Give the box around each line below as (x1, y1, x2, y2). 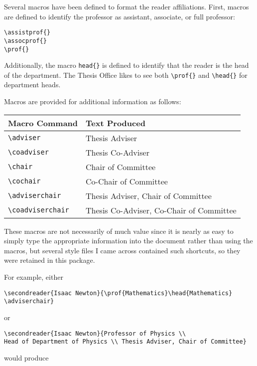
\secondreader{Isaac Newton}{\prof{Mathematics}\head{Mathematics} (4, 289, 233, 297)
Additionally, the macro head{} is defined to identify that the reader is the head (4, 60, 249, 70)
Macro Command (8, 117, 78, 129)
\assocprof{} (4, 37, 47, 44)
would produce (4, 352, 49, 363)
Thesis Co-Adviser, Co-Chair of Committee (86, 204, 237, 216)
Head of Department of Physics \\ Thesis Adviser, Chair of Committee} (4, 338, 247, 346)
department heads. (4, 79, 61, 90)
